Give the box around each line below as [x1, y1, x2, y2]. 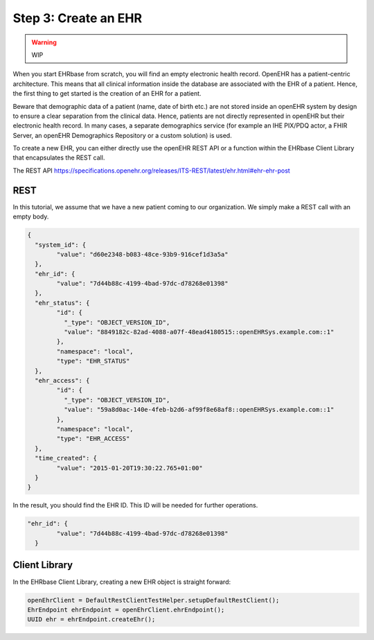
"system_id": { [35, 241, 87, 249]
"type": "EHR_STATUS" [56, 357, 130, 365]
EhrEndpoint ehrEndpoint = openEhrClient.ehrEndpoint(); [27, 605, 225, 614]
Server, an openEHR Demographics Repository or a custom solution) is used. [12, 131, 232, 139]
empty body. [12, 212, 49, 221]
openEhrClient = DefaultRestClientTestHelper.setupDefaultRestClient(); [27, 596, 280, 604]
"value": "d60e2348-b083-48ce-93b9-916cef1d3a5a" [56, 250, 229, 258]
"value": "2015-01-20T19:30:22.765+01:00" [56, 464, 204, 472]
